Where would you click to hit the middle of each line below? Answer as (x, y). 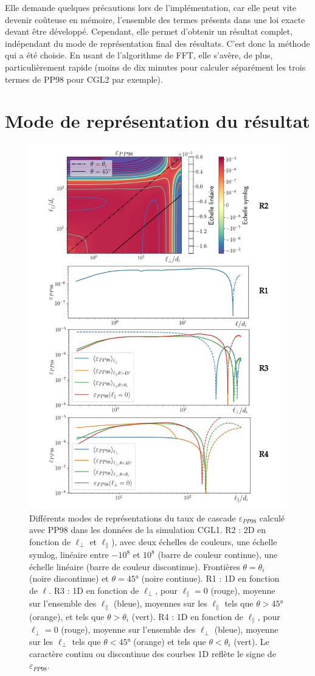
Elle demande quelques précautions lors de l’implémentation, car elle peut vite (151, 7)
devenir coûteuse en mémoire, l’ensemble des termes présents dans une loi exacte (155, 19)
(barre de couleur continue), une (218, 555)
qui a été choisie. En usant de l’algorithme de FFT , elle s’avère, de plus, (139, 55)
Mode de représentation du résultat (157, 121)
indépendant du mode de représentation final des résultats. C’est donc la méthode (157, 43)
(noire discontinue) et (69, 578)
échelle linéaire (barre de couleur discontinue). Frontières (135, 566)
